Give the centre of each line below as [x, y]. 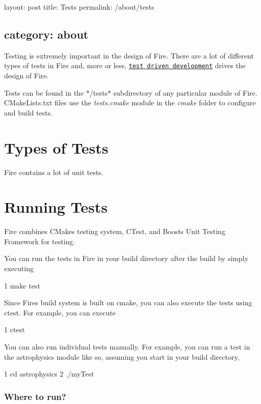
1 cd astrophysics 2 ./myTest [49, 374]
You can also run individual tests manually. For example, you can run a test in [127, 347]
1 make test [22, 285]
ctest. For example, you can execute [60, 312]
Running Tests [56, 207]
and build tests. [29, 112]
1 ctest [15, 329]
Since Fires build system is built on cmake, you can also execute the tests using [128, 302]
